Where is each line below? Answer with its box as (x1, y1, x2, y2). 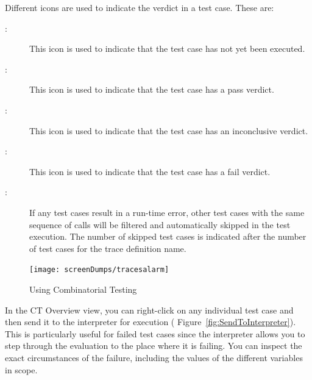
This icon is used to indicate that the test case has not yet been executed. (29, 42, 305, 55)
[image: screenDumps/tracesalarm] (29, 265, 169, 274)
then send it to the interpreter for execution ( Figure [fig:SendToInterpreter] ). (5, 315, 296, 328)
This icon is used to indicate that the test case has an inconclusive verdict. (29, 124, 308, 137)
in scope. (5, 363, 38, 376)
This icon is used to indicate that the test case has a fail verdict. (29, 165, 271, 177)
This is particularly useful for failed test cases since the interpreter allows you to (5, 327, 305, 340)
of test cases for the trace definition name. (29, 242, 186, 254)
